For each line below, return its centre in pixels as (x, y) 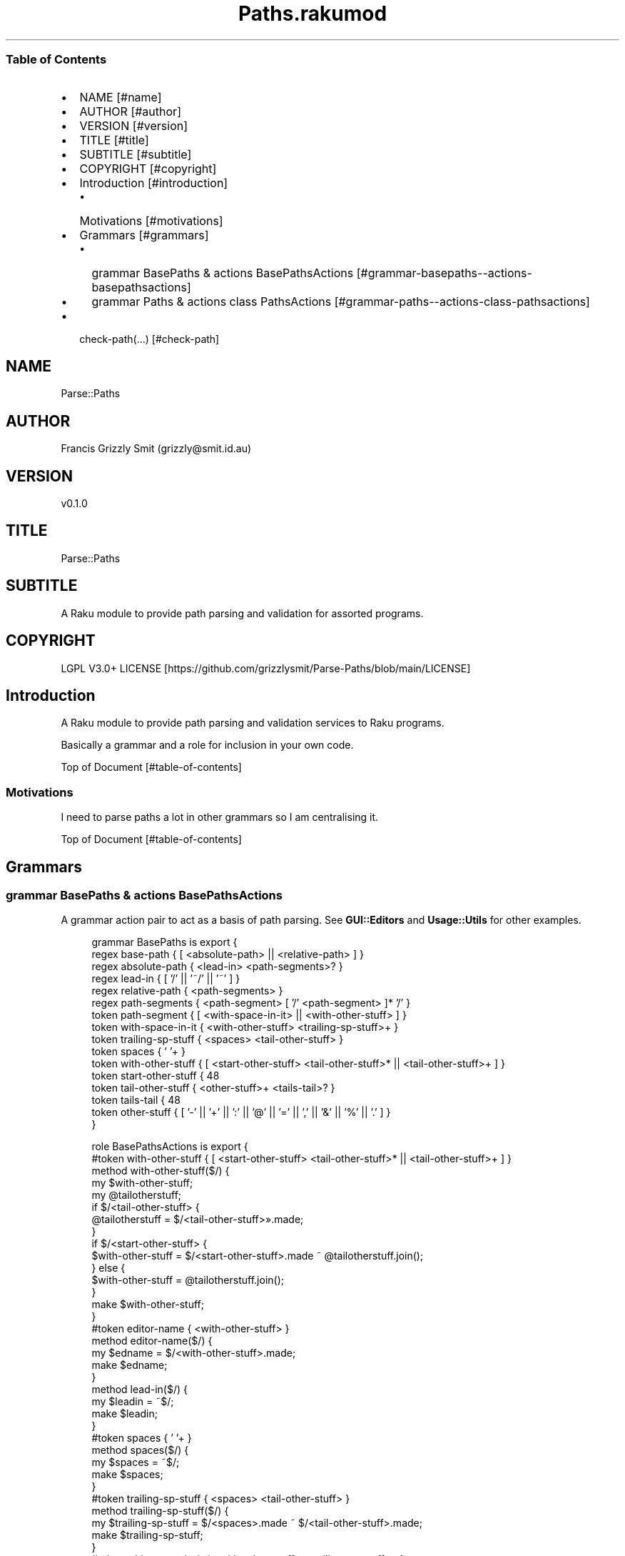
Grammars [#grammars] (144, 235)
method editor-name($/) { (152, 1341)
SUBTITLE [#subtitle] (136, 154)
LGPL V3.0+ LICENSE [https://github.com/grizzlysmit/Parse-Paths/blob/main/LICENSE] (266, 668)
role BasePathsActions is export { (170, 1147)
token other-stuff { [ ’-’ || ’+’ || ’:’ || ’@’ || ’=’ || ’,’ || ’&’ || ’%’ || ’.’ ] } (241, 1112)
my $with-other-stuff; (142, 1183)
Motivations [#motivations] (151, 220)
